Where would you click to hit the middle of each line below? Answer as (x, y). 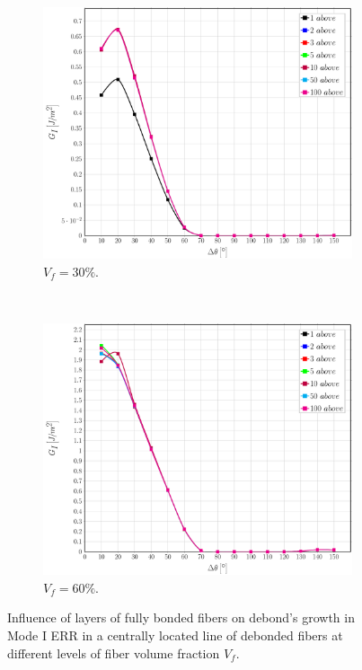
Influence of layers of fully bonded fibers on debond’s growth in (181, 617)
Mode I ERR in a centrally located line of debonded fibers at (175, 635)
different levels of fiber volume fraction (114, 652)
